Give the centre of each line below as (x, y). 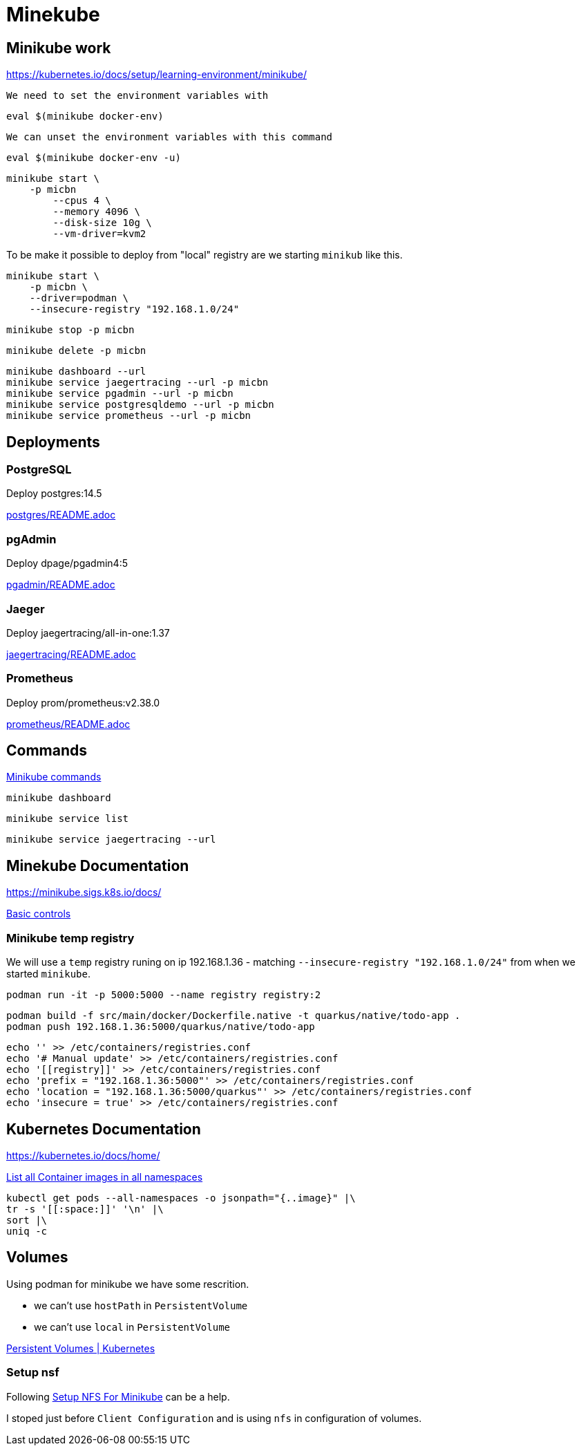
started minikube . (48, 974)
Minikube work (59, 48)
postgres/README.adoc (61, 515)
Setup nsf (33, 1373)
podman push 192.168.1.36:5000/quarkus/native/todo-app (161, 1027)
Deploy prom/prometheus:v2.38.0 (83, 702)
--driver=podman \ (79, 298)
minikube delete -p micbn (76, 351)
